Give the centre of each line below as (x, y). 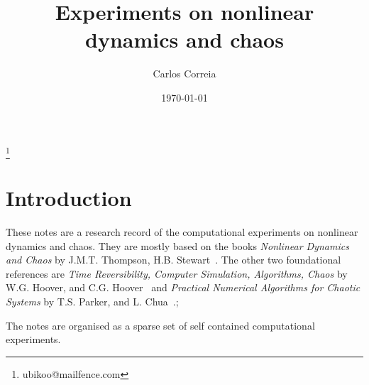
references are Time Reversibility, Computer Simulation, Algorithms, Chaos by (177, 273)
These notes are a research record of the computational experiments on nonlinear (182, 231)
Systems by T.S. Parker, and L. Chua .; (92, 301)
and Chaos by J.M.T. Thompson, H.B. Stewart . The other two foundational (174, 260)
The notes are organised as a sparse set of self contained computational (160, 325)
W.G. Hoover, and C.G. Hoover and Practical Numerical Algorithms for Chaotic (183, 287)
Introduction (69, 198)
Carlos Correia (184, 74)
